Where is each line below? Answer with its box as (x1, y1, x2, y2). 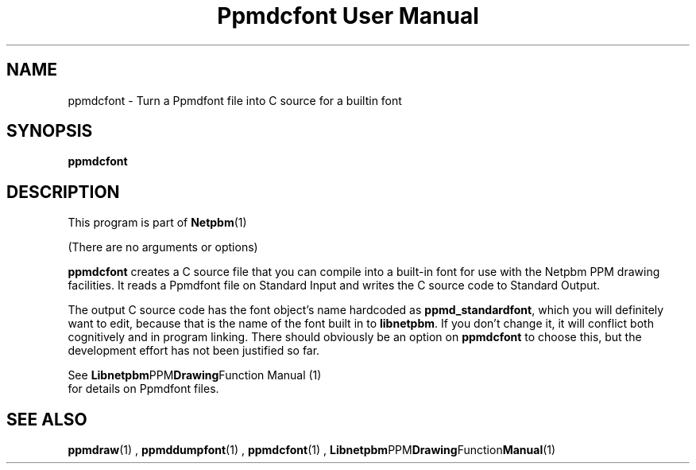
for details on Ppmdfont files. (68, 382, 219, 396)
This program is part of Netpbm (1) (68, 216, 247, 230)
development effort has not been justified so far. (68, 344, 320, 358)
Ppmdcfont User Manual (217, 2, 479, 29)
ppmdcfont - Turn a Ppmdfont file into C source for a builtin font (68, 93, 402, 107)
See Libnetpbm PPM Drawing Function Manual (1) (68, 368, 322, 383)
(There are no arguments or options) (68, 240, 258, 254)
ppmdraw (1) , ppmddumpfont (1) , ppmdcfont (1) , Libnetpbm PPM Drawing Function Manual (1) (68, 443, 556, 457)
